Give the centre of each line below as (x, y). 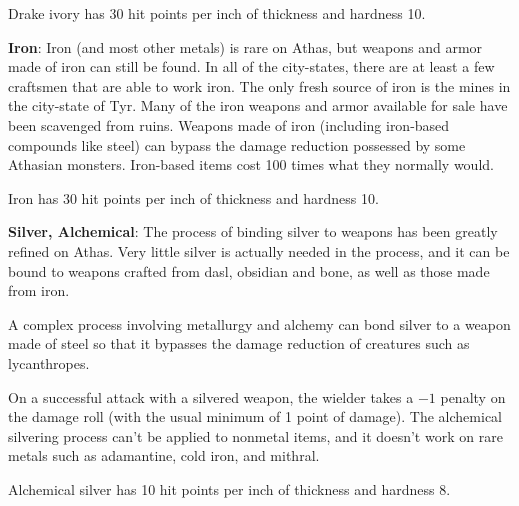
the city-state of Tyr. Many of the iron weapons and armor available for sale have (258, 105)
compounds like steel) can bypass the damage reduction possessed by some (237, 144)
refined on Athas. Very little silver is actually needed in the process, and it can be (259, 250)
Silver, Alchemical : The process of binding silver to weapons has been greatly (253, 231)
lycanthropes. (49, 362)
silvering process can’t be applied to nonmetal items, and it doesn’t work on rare (255, 435)
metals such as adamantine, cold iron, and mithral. (164, 455)
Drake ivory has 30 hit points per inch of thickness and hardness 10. (217, 13)
